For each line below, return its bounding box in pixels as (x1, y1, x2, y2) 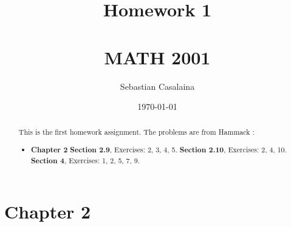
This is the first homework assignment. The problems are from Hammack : (18, 127, 255, 137)
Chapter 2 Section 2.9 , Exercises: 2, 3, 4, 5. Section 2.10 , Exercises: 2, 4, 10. (31, 144, 287, 155)
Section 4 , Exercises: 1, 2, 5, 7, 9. (31, 155, 140, 166)
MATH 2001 (104, 44, 211, 69)
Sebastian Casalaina (120, 80, 195, 92)
